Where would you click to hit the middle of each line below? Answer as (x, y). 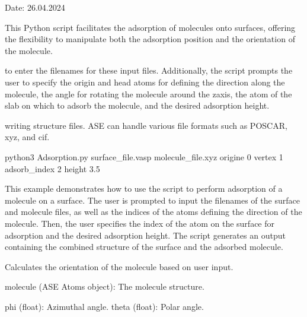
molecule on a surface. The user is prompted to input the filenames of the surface (152, 200)
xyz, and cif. (27, 137)
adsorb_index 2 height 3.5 (52, 168)
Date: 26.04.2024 (35, 7)
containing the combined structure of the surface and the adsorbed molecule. (144, 247)
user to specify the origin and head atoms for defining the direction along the (145, 82)
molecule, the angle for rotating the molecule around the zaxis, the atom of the (148, 93)
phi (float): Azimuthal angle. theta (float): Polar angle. (104, 306)
